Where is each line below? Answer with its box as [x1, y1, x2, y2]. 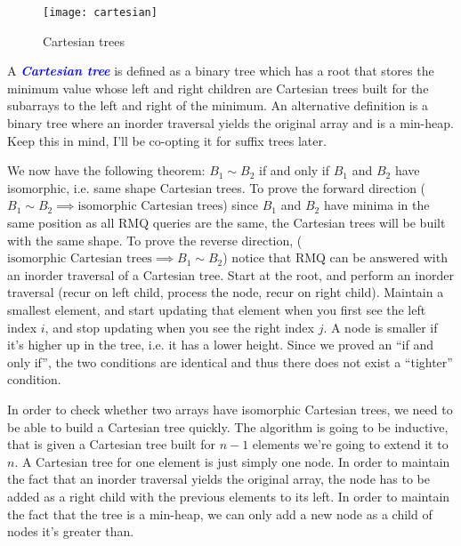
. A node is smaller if [323, 317, 438, 336]
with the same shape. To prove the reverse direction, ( [7, 230, 303, 249]
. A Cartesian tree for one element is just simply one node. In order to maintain [14, 452, 450, 470]
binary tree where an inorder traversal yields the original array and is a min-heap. [7, 114, 454, 132]
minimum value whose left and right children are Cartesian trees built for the [7, 78, 429, 97]
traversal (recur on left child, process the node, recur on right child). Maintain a [7, 283, 444, 301]
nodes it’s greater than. [7, 522, 134, 541]
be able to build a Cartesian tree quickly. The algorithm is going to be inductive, [7, 417, 449, 436]
